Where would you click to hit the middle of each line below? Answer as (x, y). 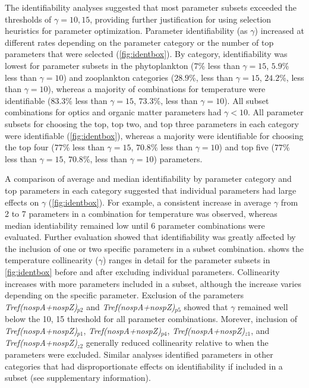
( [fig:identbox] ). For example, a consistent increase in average (160, 202)
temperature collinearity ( (52, 260)
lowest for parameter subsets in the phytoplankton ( (100, 65)
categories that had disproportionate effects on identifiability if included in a (144, 366)
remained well (263, 306)
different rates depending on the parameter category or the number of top (139, 42)
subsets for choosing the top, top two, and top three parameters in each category (152, 123)
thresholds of (28, 19)
